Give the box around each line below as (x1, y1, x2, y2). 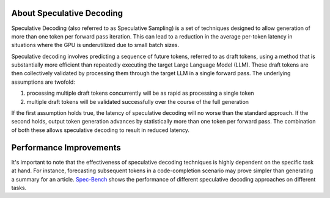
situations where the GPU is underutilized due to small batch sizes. (11, 42, 180, 49)
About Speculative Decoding (11, 8, 123, 18)
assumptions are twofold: (11, 78, 76, 86)
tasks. (11, 184, 27, 191)
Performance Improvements (11, 142, 122, 153)
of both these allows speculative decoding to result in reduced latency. (11, 126, 189, 134)
